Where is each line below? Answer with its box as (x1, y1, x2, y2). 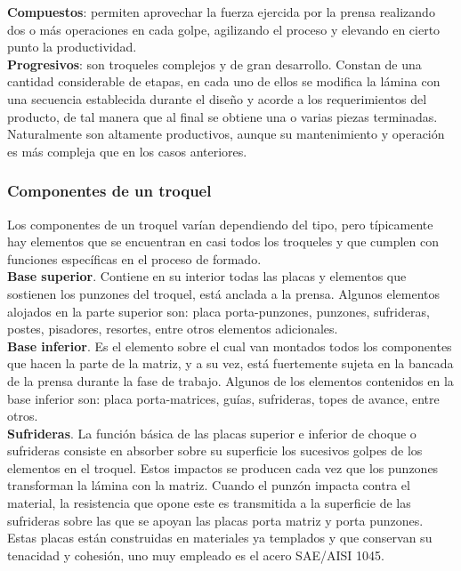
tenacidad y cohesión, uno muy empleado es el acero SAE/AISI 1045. (7, 545, 384, 564)
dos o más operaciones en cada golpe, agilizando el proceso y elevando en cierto (7, 20, 441, 38)
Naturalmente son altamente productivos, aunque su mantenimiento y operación (7, 125, 445, 143)
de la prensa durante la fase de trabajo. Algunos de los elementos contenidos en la (7, 371, 454, 390)
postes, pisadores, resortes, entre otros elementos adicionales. (7, 319, 338, 338)
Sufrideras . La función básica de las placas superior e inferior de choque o (7, 423, 417, 442)
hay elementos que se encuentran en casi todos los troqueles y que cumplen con (7, 232, 440, 251)
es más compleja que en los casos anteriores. (7, 141, 247, 160)
